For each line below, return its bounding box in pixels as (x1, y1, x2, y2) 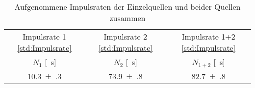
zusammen (109, 12, 146, 23)
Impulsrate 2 (103, 31, 148, 42)
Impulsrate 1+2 (181, 31, 235, 42)
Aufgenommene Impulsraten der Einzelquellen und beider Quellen (14, 1, 241, 12)
